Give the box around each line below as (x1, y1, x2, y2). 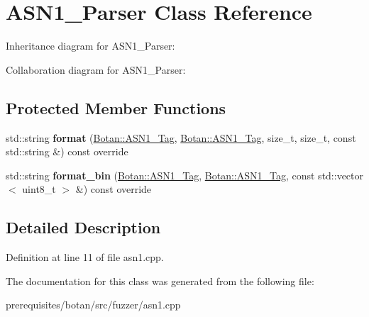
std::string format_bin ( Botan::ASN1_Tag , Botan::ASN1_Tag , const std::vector (6, 167, 364, 182)
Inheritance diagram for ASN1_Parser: (6, 38, 175, 53)
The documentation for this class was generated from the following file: (6, 273, 314, 288)
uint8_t (22, 182, 56, 196)
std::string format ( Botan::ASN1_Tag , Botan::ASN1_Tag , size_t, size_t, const (6, 130, 356, 145)
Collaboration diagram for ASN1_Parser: (6, 62, 186, 77)
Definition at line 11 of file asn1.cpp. (6, 250, 164, 265)
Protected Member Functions (6, 96, 226, 118)
